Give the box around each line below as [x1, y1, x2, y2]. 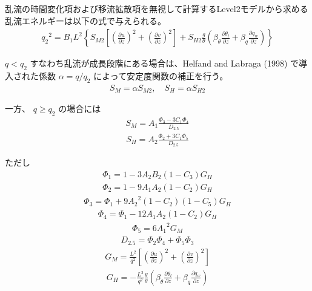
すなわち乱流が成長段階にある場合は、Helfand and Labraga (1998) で [30, 57, 299, 70]
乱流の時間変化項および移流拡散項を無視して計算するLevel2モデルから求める [5, 2, 308, 15]
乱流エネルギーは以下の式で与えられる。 [5, 14, 166, 27]
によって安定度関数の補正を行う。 [93, 70, 228, 82]
